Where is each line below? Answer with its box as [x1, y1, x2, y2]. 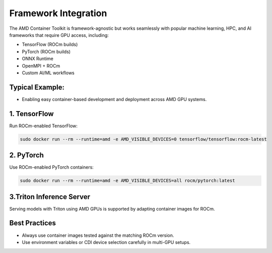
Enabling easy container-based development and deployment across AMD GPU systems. [22, 96, 207, 102]
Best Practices [9, 219, 56, 227]
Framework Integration [9, 8, 107, 19]
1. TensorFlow [9, 109, 54, 118]
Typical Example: [9, 83, 65, 91]
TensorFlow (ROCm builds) [22, 41, 78, 47]
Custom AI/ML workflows [22, 70, 75, 76]
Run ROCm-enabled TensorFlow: [9, 123, 78, 129]
